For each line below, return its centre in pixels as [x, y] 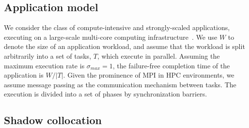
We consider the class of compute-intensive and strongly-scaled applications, [117, 27]
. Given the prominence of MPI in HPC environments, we [149, 75]
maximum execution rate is [44, 65]
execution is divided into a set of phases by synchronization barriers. [106, 94]
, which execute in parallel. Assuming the [158, 56]
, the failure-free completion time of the [171, 65]
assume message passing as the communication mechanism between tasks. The [120, 84]
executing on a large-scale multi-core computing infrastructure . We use [111, 37]
